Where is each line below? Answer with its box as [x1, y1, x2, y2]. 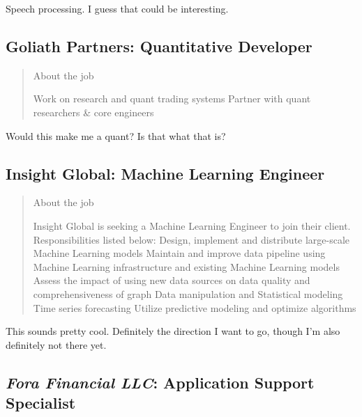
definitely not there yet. [6, 337, 107, 352]
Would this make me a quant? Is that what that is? [6, 128, 226, 143]
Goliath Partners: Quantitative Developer [6, 35, 312, 56]
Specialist [6, 392, 76, 414]
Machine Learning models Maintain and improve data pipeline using [33, 246, 326, 260]
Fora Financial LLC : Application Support [6, 371, 315, 393]
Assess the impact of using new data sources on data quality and [33, 273, 310, 288]
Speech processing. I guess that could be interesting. [6, 1, 229, 15]
